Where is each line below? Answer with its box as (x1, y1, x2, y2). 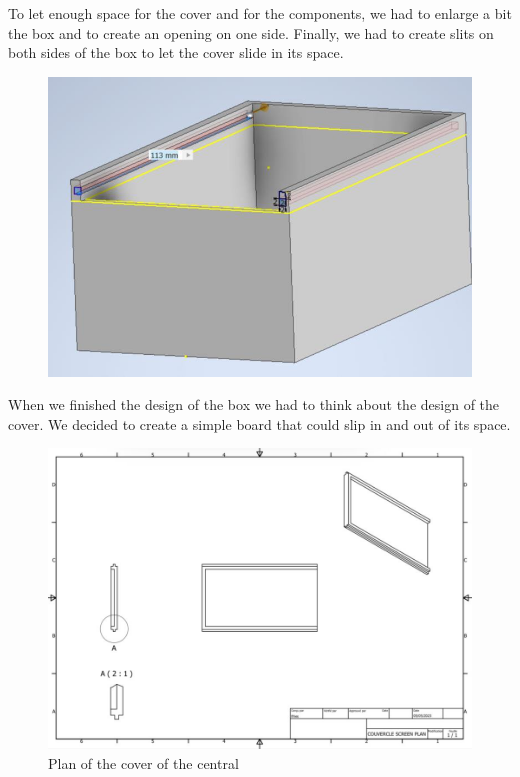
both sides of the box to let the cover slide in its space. (8, 42, 344, 63)
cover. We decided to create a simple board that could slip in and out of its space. (8, 413, 511, 434)
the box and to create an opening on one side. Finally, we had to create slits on (8, 22, 494, 43)
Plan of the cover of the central (48, 752, 239, 773)
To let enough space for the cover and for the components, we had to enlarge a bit (8, 3, 512, 23)
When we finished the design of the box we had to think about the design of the (8, 394, 500, 415)
